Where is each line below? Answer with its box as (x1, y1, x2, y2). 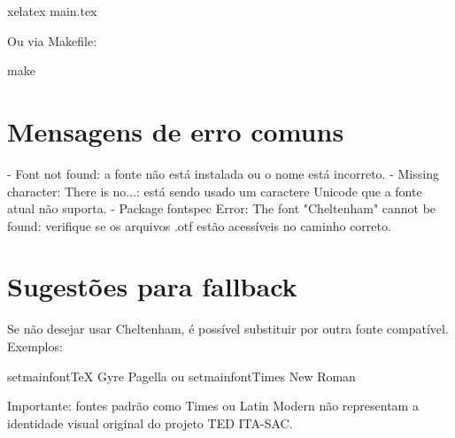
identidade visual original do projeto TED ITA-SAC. (7, 413, 293, 432)
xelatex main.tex (7, 2, 97, 19)
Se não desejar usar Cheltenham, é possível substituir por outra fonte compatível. (7, 319, 449, 338)
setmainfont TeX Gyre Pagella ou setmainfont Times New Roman (7, 366, 356, 385)
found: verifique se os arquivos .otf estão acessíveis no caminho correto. (7, 216, 391, 234)
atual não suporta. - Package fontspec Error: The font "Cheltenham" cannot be (7, 199, 436, 218)
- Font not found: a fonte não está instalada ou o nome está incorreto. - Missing (7, 164, 439, 182)
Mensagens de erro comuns (7, 112, 344, 149)
